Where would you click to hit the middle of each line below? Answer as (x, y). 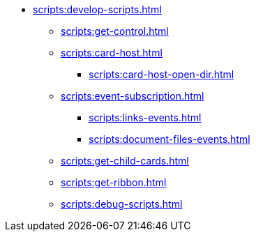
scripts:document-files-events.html (170, 139)
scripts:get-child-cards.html (125, 161)
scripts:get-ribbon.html (114, 182)
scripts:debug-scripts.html (122, 204)
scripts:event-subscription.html (133, 96)
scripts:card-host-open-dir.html (161, 74)
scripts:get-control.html (115, 31)
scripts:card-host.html (112, 53)
